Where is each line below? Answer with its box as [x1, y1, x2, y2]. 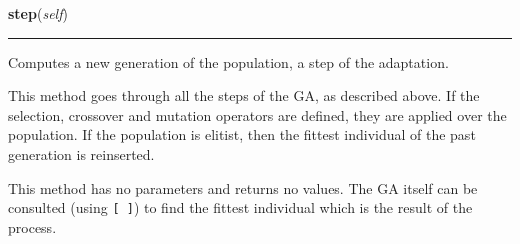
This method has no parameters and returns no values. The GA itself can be [8, 177, 478, 198]
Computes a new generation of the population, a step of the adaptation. [8, 51, 449, 72]
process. [8, 216, 57, 237]
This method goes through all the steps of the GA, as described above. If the [8, 85, 480, 106]
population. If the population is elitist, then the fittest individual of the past [8, 124, 476, 145]
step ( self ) [8, 3, 68, 23]
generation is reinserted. [8, 143, 155, 164]
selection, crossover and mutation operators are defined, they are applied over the [8, 104, 507, 125]
